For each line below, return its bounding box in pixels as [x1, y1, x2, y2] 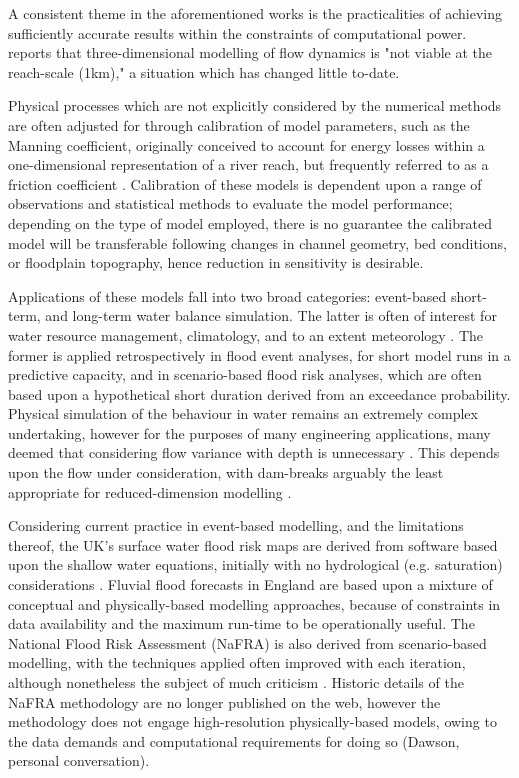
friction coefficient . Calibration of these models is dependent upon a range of [8, 173, 482, 194]
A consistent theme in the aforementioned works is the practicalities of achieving [8, 3, 502, 23]
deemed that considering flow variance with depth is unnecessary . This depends [8, 442, 500, 463]
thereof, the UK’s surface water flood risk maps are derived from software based [8, 534, 498, 555]
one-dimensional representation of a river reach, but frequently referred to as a [8, 154, 489, 175]
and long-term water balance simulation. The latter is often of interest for [45, 305, 497, 326]
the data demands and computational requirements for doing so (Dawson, [8, 730, 460, 751]
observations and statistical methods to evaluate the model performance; [8, 193, 453, 214]
